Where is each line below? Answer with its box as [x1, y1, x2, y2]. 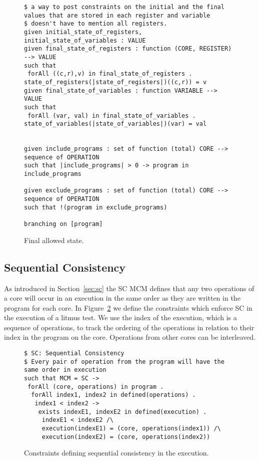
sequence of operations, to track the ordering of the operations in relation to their [4, 322, 254, 332]
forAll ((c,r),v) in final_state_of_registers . [27, 70, 192, 78]
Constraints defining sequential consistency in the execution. [24, 447, 209, 458]
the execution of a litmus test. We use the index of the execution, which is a [4, 312, 237, 323]
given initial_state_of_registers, [24, 28, 142, 36]
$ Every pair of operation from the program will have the [24, 358, 224, 365]
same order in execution [24, 366, 106, 374]
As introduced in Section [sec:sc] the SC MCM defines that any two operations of [4, 283, 254, 293]
